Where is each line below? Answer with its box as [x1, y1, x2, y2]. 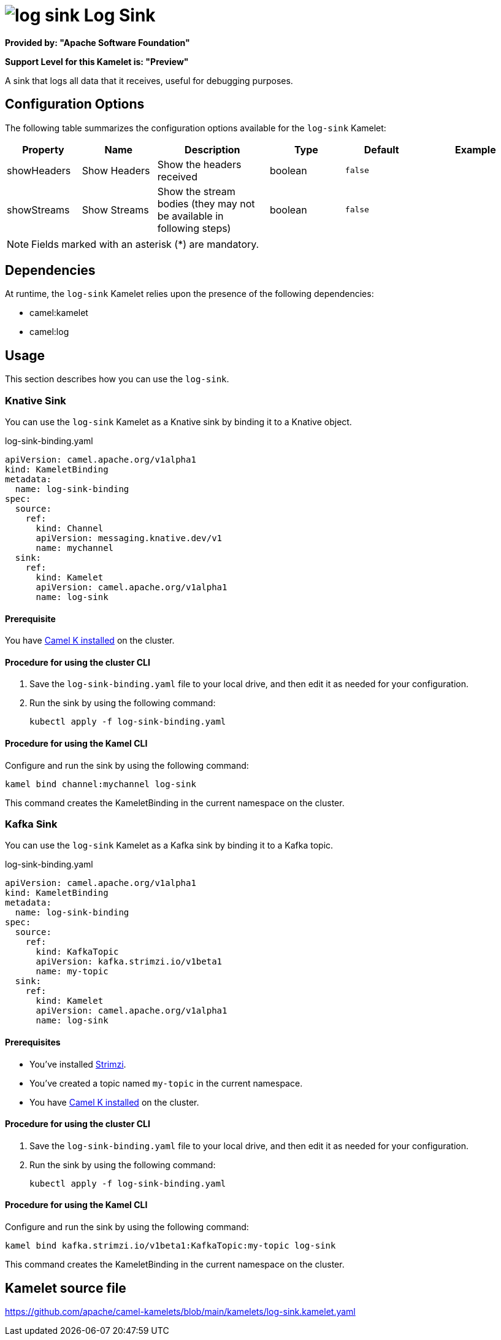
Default [364, 143, 399, 156]
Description [185, 143, 240, 156]
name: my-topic [36, 966, 109, 977]
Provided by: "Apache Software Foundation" [5, 37, 190, 48]
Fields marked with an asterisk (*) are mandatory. [31, 237, 259, 250]
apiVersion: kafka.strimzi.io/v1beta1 [36, 957, 223, 967]
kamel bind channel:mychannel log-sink [5, 779, 196, 789]
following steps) [157, 221, 231, 234]
